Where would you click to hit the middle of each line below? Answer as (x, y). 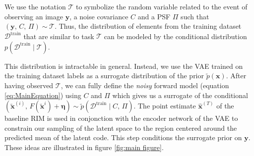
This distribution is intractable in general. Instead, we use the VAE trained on (124, 66)
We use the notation (35, 6)
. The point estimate (165, 106)
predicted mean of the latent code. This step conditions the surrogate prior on (123, 137)
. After (236, 76)
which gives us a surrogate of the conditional (180, 95)
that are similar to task (59, 36)
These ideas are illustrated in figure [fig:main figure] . (84, 147)
